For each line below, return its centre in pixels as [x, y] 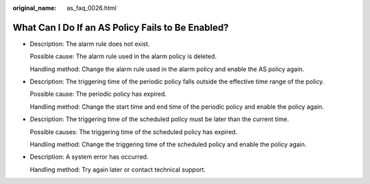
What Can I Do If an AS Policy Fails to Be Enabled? [121, 27]
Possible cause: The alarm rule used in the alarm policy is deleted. [123, 56]
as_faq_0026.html [91, 8]
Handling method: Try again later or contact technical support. [118, 169]
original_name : [35, 8]
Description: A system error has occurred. [89, 157]
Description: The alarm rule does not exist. [90, 44]
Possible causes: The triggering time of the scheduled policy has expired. [134, 132]
